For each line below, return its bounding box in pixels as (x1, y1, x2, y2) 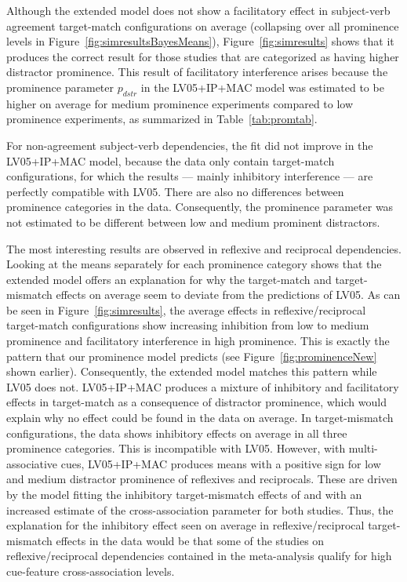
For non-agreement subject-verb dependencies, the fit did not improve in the (6, 136, 373, 153)
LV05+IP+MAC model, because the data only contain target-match (6, 152, 335, 169)
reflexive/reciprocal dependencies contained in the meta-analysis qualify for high (6, 547, 392, 564)
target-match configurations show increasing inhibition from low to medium (6, 317, 369, 333)
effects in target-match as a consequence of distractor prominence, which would (6, 394, 387, 410)
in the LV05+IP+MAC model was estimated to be (140, 78, 384, 95)
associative (6, 455, 58, 471)
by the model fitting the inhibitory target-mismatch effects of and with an (6, 486, 362, 503)
